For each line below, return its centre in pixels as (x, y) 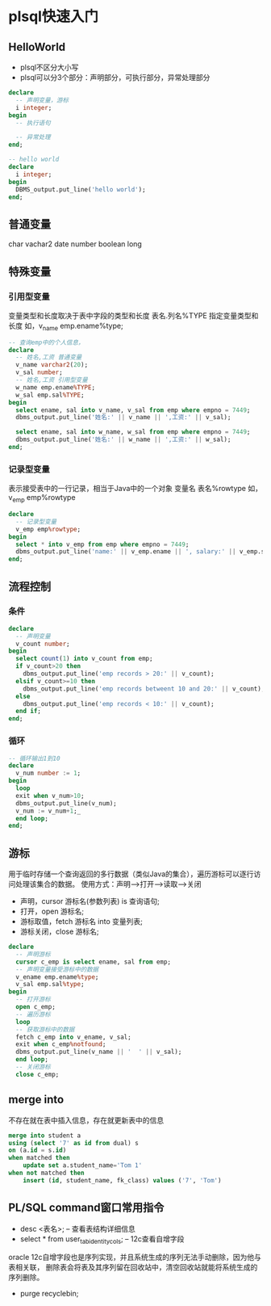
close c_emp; (38, 1074)
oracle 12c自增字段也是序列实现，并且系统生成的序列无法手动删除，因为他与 (135, 1258)
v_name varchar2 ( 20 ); (52, 365)
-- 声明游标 (33, 954)
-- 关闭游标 (33, 1067)
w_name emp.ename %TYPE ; (55, 387)
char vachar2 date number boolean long (75, 244)
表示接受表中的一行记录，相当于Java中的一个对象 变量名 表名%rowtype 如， (135, 489)
